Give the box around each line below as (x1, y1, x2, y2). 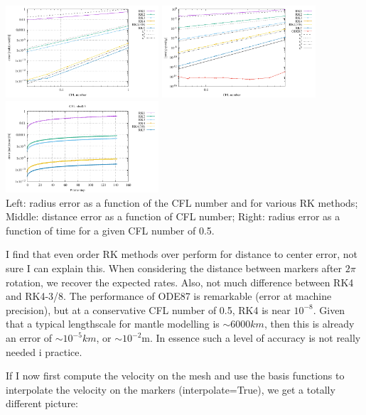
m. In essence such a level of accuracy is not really (141, 330, 361, 345)
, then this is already (264, 316, 355, 331)
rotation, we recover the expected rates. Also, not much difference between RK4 (6, 274, 354, 289)
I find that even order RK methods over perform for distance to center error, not (6, 247, 358, 262)
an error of (6, 330, 53, 345)
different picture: (6, 396, 78, 411)
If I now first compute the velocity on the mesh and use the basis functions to (6, 368, 345, 383)
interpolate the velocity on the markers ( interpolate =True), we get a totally (6, 382, 335, 397)
